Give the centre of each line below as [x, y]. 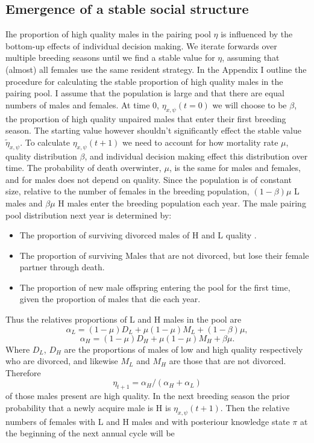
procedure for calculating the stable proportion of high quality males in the [144, 81]
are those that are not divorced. [228, 361]
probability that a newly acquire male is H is [88, 407]
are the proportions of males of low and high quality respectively [184, 349]
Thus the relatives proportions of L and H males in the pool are [124, 319]
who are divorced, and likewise [62, 361]
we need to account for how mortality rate [200, 142]
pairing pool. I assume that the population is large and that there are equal [145, 93]
